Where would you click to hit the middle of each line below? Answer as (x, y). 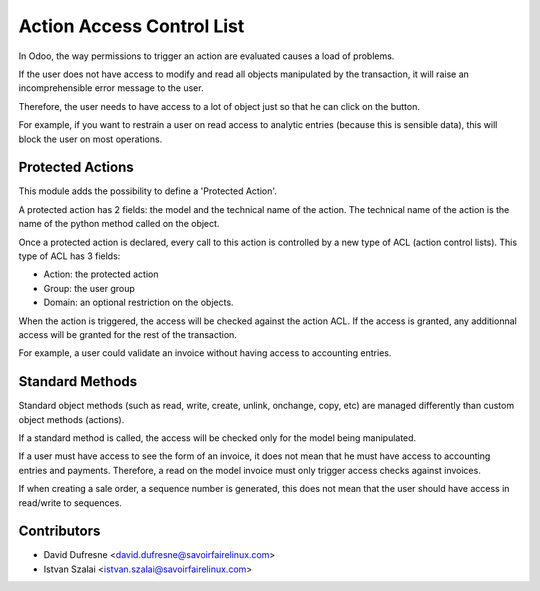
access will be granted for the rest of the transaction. (127, 334)
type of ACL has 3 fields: (69, 256)
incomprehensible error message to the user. (111, 88)
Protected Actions (76, 167)
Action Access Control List (131, 26)
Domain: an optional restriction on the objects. (138, 302)
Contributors (59, 531)
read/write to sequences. (70, 502)
